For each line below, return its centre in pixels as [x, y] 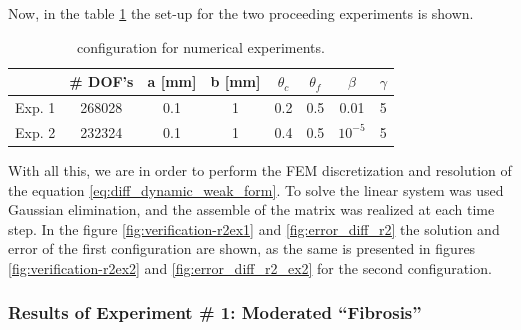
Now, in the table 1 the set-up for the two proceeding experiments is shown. [241, 13]
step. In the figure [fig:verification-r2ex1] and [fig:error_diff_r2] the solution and [254, 228]
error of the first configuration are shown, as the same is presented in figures [242, 248]
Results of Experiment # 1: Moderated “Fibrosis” [215, 312]
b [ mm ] [235, 81]
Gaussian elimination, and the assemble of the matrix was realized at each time [251, 209]
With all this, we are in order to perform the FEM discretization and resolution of [260, 169]
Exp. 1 [35, 107]
